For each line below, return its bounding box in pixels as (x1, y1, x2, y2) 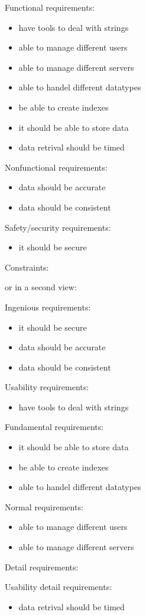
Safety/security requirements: (5, 221, 111, 233)
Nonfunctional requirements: (5, 161, 108, 173)
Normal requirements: (5, 500, 83, 513)
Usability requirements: (5, 381, 89, 393)
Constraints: (5, 261, 49, 273)
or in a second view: (5, 281, 77, 293)
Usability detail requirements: (5, 581, 112, 593)
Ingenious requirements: (5, 300, 91, 313)
